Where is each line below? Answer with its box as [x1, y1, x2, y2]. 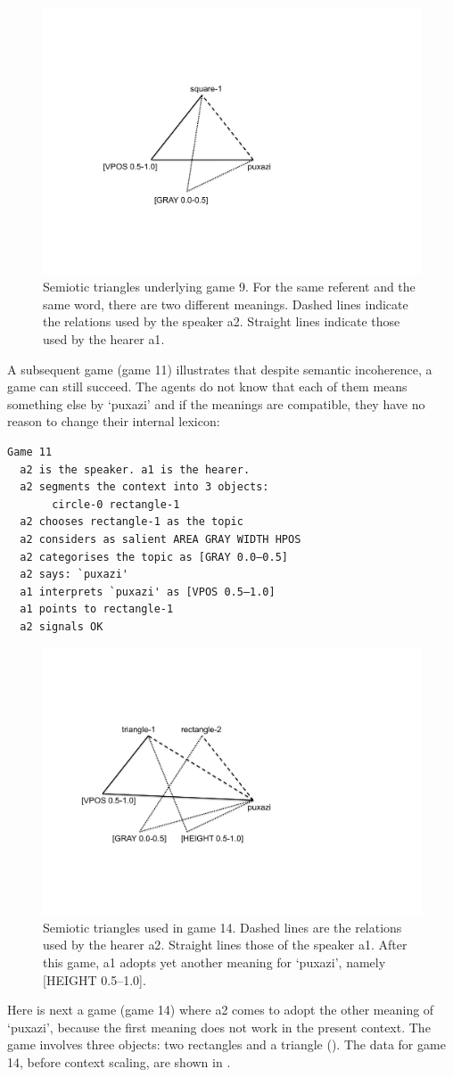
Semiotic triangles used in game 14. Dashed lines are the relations [43, 917, 402, 936]
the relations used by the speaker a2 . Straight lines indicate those [43, 312, 400, 331]
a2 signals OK [20, 620, 103, 633]
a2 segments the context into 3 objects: [20, 481, 269, 494]
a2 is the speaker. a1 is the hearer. [20, 463, 251, 476]
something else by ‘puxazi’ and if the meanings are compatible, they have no [7, 394, 425, 413]
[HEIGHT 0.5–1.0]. [43, 970, 146, 989]
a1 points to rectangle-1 [20, 603, 174, 616]
